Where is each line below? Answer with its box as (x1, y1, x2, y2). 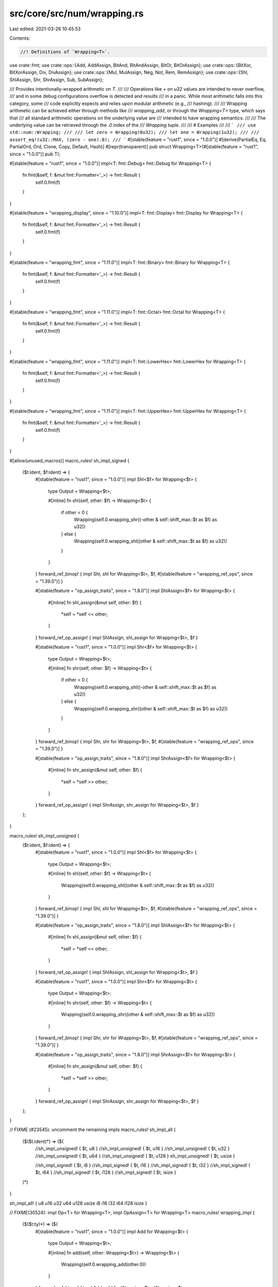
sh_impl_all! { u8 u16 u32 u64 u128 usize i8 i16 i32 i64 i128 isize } (9, 1200, 147, 1206)
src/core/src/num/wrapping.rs (9, 8, 144, 19)
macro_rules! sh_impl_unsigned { (9, 832, 80, 839)
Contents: (9, 35, 30, 41)
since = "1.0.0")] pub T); (9, 151, 61, 157)
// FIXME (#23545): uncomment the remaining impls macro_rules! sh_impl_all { (9, 1126, 176, 1133)
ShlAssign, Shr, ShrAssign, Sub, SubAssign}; (9, 76, 104, 82)
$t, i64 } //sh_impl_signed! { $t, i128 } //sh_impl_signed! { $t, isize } (35, 1169, 177, 1176)
